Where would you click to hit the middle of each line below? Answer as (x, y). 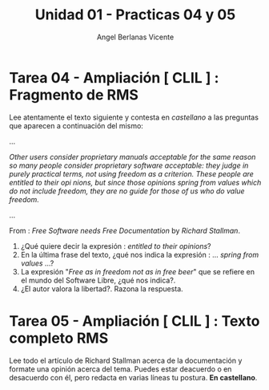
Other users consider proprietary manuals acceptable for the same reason (132, 156)
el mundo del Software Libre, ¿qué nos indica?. (98, 280)
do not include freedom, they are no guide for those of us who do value (127, 191)
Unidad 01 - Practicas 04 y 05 (135, 15)
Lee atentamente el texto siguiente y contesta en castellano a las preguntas (134, 117)
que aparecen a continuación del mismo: (76, 125)
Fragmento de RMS (74, 95)
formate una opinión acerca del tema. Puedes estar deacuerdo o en (120, 369)
